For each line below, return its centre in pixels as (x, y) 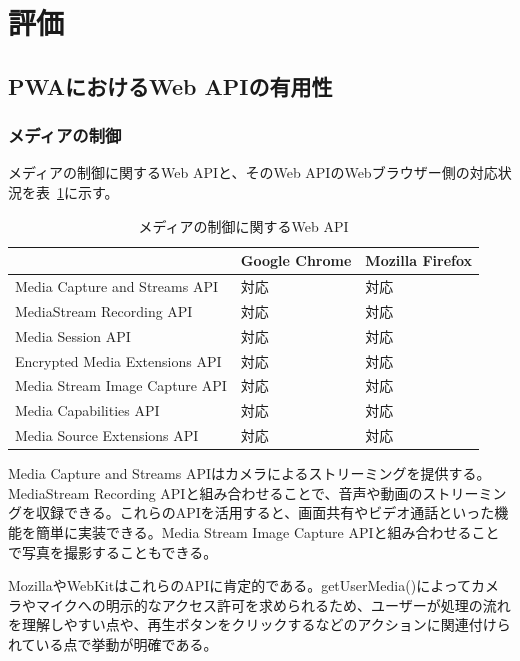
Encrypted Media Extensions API (118, 360)
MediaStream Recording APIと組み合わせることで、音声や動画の (215, 492)
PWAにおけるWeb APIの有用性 (170, 85)
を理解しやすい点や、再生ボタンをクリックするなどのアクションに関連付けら (259, 624)
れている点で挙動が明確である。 (113, 643)
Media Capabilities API (87, 410)
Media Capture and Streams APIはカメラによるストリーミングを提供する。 (249, 473)
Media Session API (73, 335)
